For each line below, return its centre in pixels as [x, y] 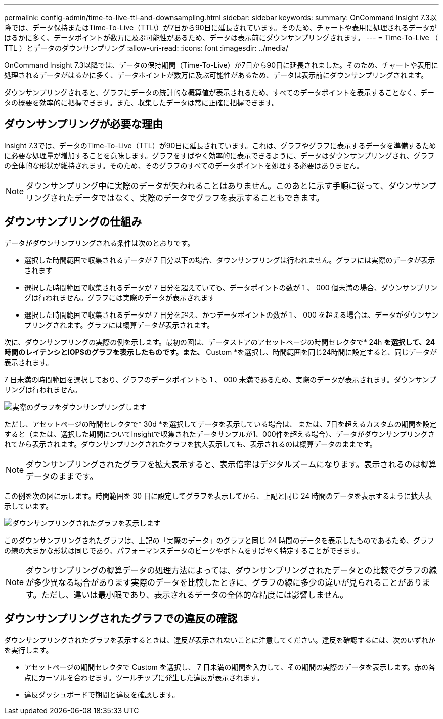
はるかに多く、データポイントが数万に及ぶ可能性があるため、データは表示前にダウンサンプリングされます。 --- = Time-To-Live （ [221, 38]
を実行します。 [29, 650]
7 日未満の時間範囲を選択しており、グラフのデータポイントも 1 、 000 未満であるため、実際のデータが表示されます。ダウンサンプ [220, 379]
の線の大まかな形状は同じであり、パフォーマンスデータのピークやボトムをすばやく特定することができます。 [184, 550]
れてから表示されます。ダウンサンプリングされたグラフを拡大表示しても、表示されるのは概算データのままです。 [190, 444]
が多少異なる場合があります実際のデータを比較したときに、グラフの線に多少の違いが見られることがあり [224, 582]
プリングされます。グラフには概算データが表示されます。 [119, 325]
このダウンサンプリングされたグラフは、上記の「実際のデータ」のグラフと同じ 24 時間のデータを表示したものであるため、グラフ [219, 540]
